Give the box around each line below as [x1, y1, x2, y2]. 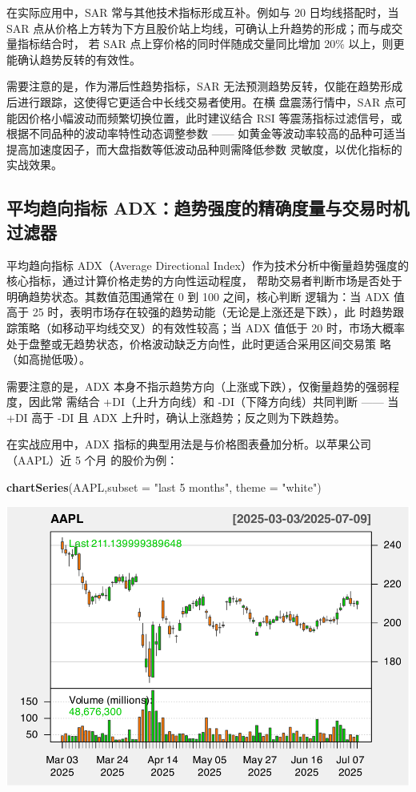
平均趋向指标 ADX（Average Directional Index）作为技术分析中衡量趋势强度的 [6, 256, 409, 273]
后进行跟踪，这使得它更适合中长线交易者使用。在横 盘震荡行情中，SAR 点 [6, 93, 395, 110]
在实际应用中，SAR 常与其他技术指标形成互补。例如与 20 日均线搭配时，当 [6, 4, 399, 20]
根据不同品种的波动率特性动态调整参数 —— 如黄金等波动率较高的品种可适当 [6, 125, 406, 142]
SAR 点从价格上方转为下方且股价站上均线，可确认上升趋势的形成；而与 [6, 19, 381, 36]
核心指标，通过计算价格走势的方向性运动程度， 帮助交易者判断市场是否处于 [6, 272, 402, 289]
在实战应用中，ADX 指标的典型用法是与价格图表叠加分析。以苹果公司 [6, 436, 371, 452]
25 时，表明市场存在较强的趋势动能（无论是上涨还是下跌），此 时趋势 [32, 304, 393, 320]
